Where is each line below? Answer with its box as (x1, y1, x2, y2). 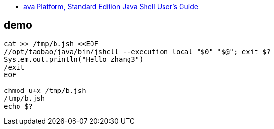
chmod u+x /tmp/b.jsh (4, 86, 86, 94)
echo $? (4, 102, 33, 110)
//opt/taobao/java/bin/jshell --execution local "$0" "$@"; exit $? (4, 47, 271, 55)
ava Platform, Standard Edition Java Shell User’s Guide (23, 2, 198, 11)
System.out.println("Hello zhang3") (4, 55, 144, 63)
